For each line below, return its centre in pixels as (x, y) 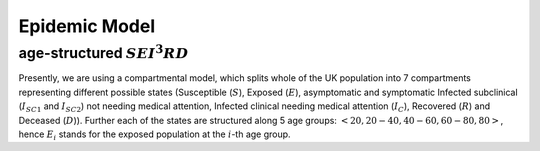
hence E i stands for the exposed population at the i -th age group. (154, 135)
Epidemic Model (86, 26)
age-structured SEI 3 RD (103, 51)
